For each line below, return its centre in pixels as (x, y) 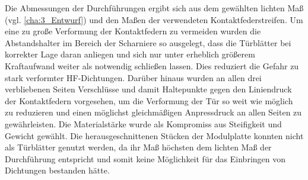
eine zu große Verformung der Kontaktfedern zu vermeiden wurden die (133, 31)
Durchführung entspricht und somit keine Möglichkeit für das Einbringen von (145, 158)
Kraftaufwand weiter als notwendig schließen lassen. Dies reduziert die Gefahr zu (152, 65)
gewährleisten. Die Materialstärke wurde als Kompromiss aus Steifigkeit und (143, 123)
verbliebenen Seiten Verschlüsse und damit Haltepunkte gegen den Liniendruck (148, 89)
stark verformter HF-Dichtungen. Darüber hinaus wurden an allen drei (133, 77)
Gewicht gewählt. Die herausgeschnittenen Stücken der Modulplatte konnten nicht (154, 135)
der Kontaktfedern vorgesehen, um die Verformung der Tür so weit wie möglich (149, 100)
